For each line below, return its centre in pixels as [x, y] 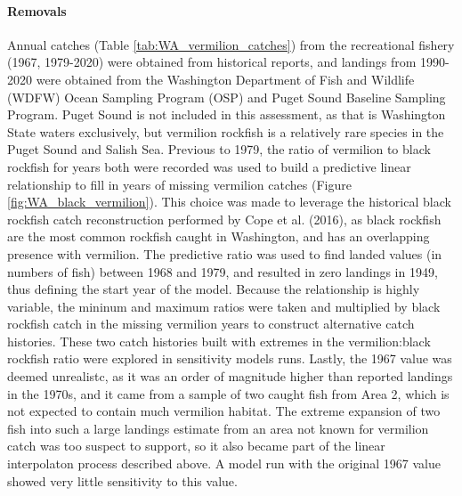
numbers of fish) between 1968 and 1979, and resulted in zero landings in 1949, [223, 271]
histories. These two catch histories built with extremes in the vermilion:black [219, 341]
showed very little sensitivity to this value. [122, 480]
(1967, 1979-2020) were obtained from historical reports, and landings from [212, 62]
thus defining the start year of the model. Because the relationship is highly [214, 289]
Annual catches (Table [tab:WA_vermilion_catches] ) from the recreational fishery [231, 44]
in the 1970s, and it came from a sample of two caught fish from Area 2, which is [228, 393]
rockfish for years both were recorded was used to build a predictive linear [209, 166]
